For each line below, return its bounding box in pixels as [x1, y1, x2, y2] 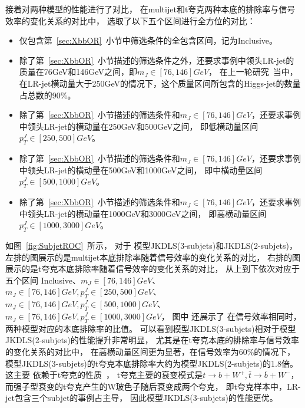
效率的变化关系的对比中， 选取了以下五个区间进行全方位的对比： [5, 14, 256, 27]
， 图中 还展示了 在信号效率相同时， [161, 310, 301, 323]
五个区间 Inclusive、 [5, 274, 81, 286]
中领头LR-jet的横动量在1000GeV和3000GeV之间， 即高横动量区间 [19, 207, 267, 219]
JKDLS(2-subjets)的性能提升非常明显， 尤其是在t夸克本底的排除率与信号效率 [5, 334, 299, 346]
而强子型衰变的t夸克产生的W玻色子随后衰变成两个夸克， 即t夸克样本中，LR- [5, 380, 301, 392]
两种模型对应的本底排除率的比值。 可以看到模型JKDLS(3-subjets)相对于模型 [5, 322, 296, 334]
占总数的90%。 [19, 88, 76, 101]
